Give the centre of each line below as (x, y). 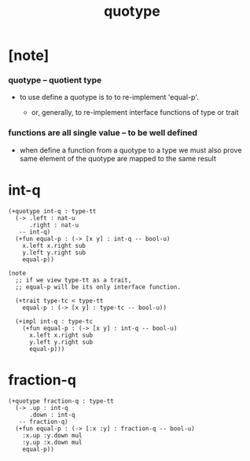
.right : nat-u (54, 225)
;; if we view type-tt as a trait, (74, 280)
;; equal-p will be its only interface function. (98, 287)
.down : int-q (52, 415)
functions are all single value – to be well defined (103, 133)
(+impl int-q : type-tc (54, 321)
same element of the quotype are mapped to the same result (118, 158)
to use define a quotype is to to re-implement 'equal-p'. (109, 98)
